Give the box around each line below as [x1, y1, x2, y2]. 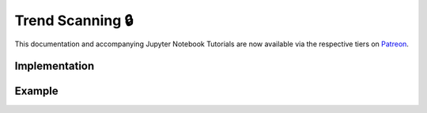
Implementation [14, 60, 95, 73]
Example [14, 85, 59, 98]
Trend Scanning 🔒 [14, 12, 134, 29]
